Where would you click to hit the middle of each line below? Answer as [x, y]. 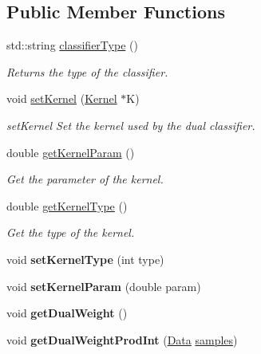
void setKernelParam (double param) [104, 286]
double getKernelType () [67, 205]
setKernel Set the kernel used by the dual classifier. [131, 125]
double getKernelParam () [71, 152]
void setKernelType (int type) [85, 259]
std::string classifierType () [72, 45]
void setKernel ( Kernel [62, 98]
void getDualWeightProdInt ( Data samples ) [122, 339]
